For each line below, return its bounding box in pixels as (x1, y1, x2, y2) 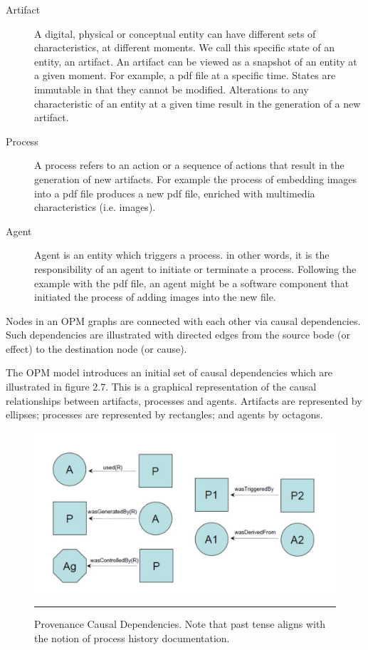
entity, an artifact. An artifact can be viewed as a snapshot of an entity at (34, 53, 357, 68)
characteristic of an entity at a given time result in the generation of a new (34, 96, 361, 110)
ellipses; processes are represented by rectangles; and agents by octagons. (6, 407, 323, 422)
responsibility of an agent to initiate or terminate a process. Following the (34, 261, 357, 276)
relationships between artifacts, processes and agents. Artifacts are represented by (6, 393, 362, 408)
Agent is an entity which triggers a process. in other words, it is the (34, 247, 330, 262)
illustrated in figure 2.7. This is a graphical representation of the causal (6, 379, 317, 394)
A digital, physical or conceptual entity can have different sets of (34, 26, 316, 41)
